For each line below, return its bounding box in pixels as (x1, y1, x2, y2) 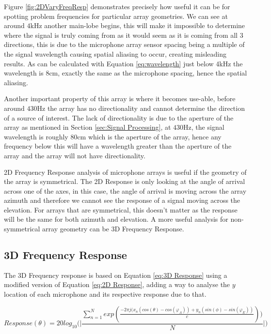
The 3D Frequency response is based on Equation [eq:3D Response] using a (4, 270, 227, 280)
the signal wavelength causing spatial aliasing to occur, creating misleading (4, 48, 226, 59)
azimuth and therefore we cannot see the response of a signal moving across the (4, 195, 240, 205)
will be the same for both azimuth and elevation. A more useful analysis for (4, 214, 228, 224)
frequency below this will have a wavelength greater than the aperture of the (4, 141, 232, 151)
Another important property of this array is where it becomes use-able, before (4, 93, 236, 104)
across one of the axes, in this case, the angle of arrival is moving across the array (4, 185, 247, 196)
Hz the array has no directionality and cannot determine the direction (37, 103, 245, 113)
